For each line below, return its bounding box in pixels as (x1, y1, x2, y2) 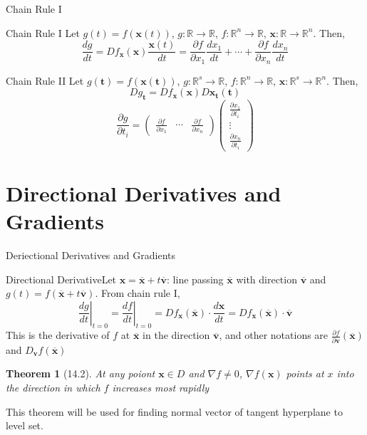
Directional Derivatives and (6, 178, 281, 207)
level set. (6, 418, 43, 433)
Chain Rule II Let (6, 73, 84, 88)
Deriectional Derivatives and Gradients (6, 247, 175, 262)
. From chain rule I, (95, 285, 180, 300)
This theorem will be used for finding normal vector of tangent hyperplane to (6, 404, 343, 419)
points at (286, 366, 324, 381)
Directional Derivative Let (6, 271, 117, 286)
